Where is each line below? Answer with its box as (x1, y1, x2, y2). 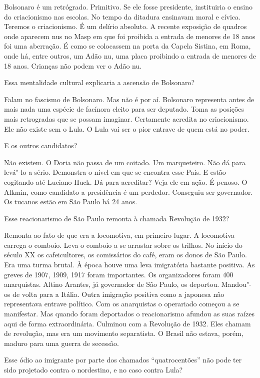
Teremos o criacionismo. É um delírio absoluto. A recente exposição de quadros (4, 21, 247, 32)
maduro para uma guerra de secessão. (4, 337, 119, 348)
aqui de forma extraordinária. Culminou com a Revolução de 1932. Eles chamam (4, 318, 251, 328)
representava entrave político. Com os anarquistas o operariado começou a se (4, 298, 239, 309)
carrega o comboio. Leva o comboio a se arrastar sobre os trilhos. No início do (4, 239, 242, 250)
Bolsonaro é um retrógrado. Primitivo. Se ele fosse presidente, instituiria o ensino (4, 2, 252, 12)
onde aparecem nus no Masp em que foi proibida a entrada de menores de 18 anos (4, 31, 255, 41)
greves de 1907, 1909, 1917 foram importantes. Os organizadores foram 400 (4, 269, 233, 279)
